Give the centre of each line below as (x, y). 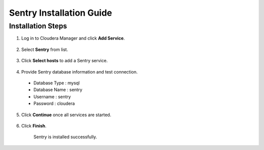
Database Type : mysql (57, 83)
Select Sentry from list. (45, 50)
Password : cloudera (54, 103)
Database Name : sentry (58, 90)
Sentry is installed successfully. (65, 137)
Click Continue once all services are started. (66, 115)
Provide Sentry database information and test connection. (79, 72)
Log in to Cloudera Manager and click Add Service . (73, 38)
